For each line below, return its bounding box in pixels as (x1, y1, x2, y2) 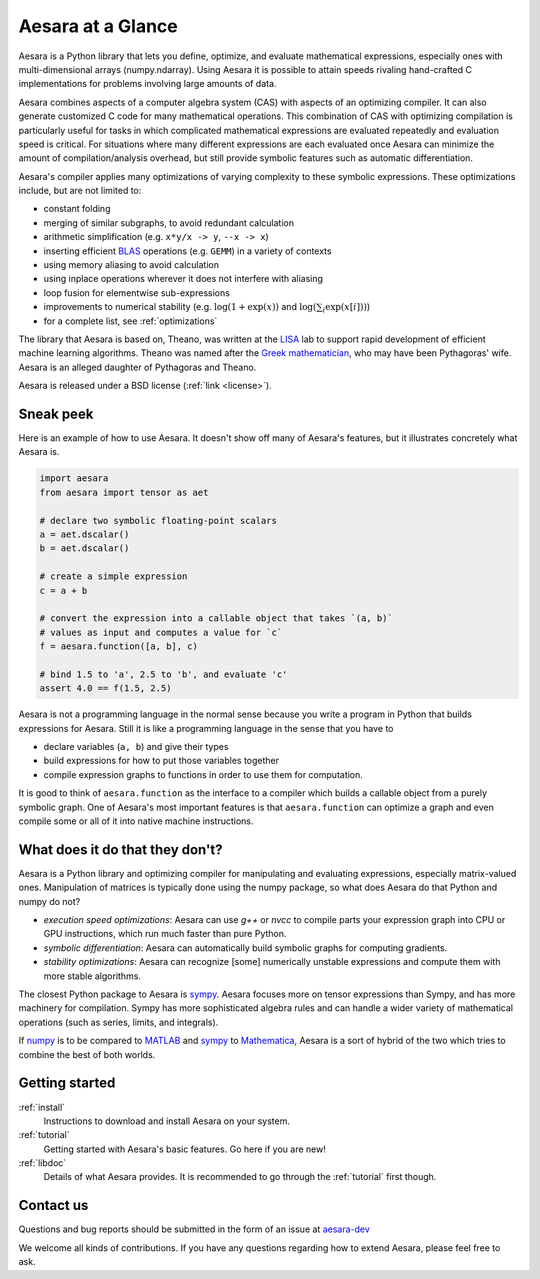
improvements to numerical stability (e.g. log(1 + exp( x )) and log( (43, 301, 317, 313)
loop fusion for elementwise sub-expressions (43, 286, 230, 299)
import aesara (39, 473, 109, 484)
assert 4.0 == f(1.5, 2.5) (39, 683, 172, 694)
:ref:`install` (18, 1101, 65, 1113)
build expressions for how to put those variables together (43, 755, 280, 767)
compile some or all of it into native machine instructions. (18, 815, 254, 827)
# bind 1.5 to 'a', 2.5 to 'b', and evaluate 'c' (39, 668, 288, 680)
